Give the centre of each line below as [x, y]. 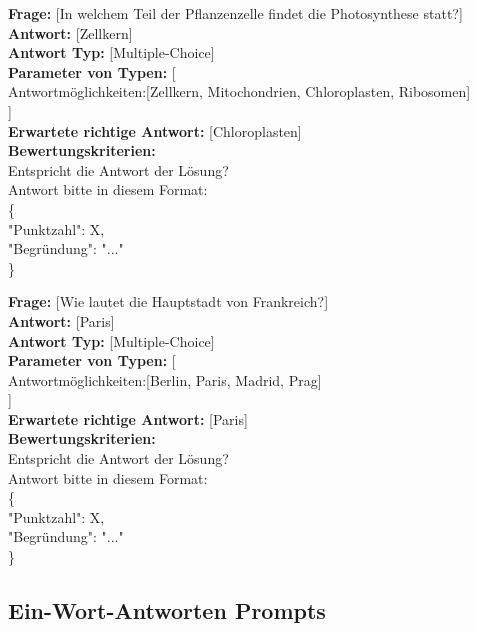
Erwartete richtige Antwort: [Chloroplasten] [155, 130]
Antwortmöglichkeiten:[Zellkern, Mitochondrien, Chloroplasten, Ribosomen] [239, 91]
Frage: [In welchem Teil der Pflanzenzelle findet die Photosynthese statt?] [235, 13]
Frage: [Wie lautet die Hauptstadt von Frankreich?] [168, 301]
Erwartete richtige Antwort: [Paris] [128, 418]
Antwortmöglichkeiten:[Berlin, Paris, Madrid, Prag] [165, 379]
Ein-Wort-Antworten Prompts [167, 610]
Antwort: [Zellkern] [70, 32]
